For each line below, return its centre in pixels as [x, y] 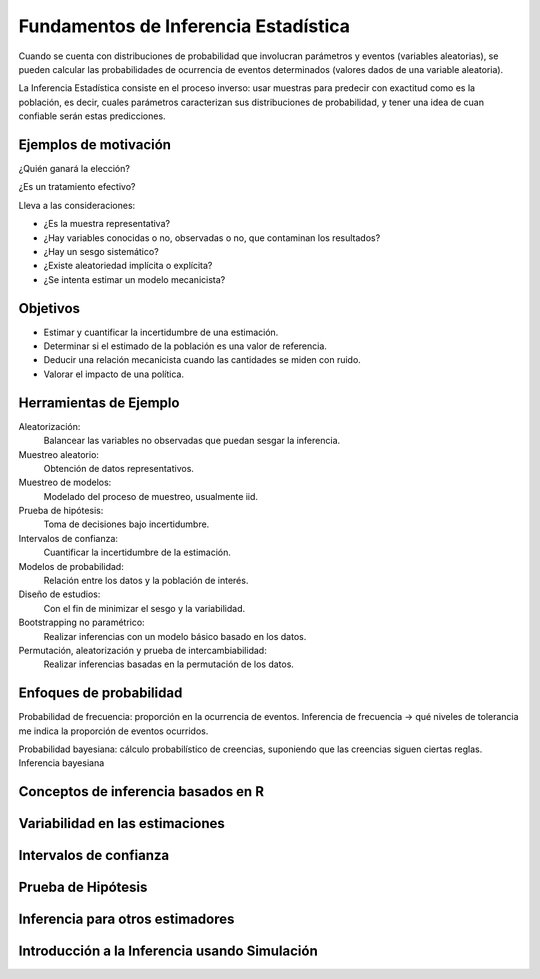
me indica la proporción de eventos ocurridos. [113, 731]
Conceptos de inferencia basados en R [141, 791]
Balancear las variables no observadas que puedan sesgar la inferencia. [192, 441]
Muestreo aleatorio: [59, 454]
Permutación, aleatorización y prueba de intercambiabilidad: [142, 650]
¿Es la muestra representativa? [106, 224]
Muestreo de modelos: [65, 482]
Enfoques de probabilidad [100, 693]
